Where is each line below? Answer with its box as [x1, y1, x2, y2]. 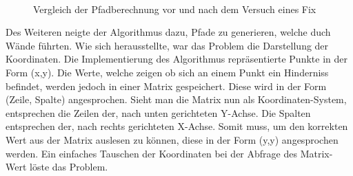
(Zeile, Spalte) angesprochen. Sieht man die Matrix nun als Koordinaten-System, [6, 92, 347, 107]
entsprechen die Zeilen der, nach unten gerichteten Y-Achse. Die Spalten [6, 105, 311, 120]
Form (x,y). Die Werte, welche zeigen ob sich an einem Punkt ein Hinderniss [6, 65, 329, 79]
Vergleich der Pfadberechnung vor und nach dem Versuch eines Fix [33, 1, 316, 16]
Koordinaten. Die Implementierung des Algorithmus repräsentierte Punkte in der [6, 52, 347, 66]
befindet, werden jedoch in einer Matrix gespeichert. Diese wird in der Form [6, 78, 327, 93]
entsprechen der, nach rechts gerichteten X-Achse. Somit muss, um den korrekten [6, 119, 348, 133]
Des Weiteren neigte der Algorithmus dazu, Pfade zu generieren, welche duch [6, 25, 331, 39]
